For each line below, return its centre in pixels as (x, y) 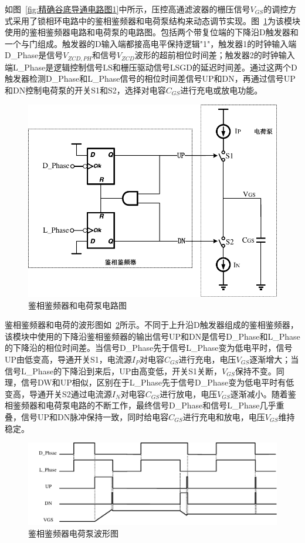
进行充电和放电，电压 (224, 416)
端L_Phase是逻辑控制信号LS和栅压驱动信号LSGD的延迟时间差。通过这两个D (151, 67)
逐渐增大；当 (274, 359)
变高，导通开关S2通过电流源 (58, 393)
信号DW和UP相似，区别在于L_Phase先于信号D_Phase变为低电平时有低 (157, 382)
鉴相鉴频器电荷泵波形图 (73, 533)
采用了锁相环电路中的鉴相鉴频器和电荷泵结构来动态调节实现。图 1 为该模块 (156, 20)
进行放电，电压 (189, 393)
